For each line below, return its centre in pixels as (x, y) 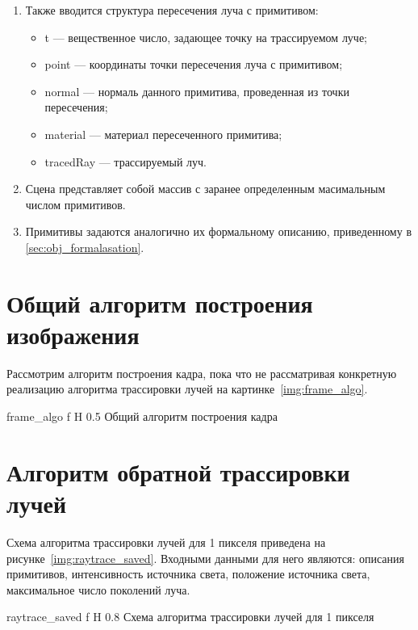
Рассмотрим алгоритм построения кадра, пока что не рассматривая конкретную (202, 373)
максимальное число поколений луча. (98, 589)
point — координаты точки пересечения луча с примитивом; (194, 64)
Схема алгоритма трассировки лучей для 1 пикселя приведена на (166, 542)
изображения (73, 334)
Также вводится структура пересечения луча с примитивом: (172, 10)
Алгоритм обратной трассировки (178, 471)
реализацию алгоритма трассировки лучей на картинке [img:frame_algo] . (187, 389)
